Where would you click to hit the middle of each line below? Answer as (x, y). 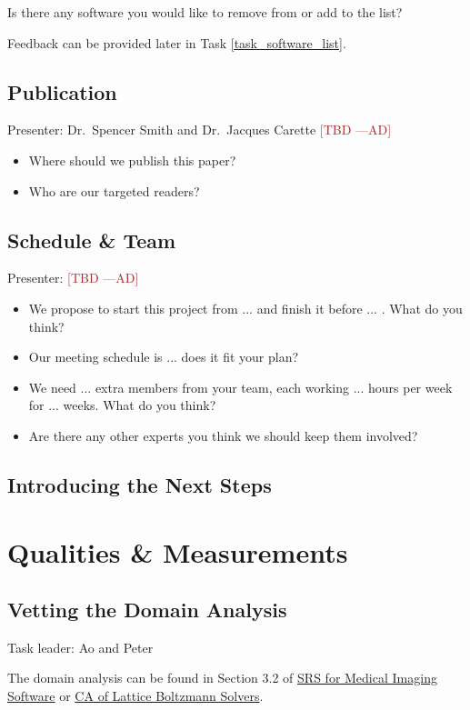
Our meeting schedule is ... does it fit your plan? (164, 357)
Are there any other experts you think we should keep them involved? (223, 435)
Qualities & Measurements (178, 551)
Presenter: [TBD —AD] (73, 278)
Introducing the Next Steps (140, 484)
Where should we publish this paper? (132, 160)
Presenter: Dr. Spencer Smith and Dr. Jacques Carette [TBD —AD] (200, 130)
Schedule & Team (92, 240)
